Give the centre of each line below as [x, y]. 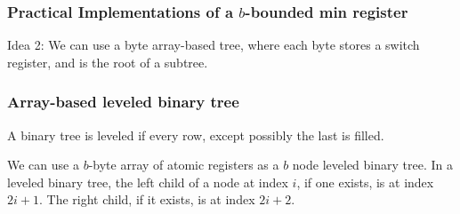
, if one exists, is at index [365, 182]
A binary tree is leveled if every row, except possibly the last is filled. [196, 135]
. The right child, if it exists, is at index [147, 199]
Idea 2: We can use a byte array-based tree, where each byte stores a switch [214, 45]
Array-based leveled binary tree [123, 102]
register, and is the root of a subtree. [108, 62]
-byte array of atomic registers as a [184, 165]
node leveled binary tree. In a [372, 165]
